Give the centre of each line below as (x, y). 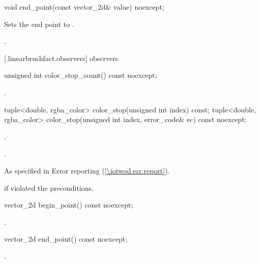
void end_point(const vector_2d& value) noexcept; (84, 7)
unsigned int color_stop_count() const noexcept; (81, 75)
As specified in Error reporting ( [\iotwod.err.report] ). (87, 170)
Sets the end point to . (39, 24)
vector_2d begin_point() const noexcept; (69, 205)
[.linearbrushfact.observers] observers (61, 58)
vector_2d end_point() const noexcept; (66, 239)
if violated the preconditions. (49, 187)
